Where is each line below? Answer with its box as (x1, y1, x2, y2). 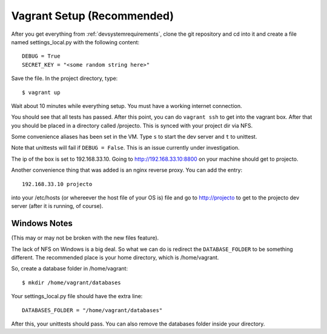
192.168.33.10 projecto (22, 181, 93, 187)
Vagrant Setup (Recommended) (11, 9, 174, 22)
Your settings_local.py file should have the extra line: (11, 293, 143, 300)
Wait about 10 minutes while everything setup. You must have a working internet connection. (11, 102, 242, 109)
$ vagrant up (22, 89, 61, 96)
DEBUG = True (22, 53, 61, 60)
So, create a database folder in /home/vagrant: (11, 265, 128, 272)
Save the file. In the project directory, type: (11, 75, 118, 82)
